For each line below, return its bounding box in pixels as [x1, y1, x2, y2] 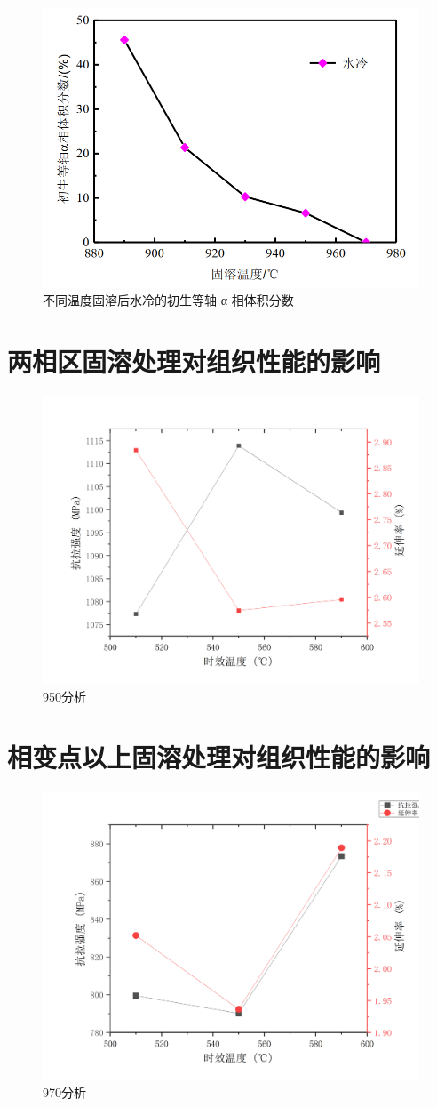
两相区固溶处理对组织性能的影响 [7, 342, 381, 379]
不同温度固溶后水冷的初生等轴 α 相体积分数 [43, 291, 294, 309]
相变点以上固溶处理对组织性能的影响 [7, 739, 431, 775]
